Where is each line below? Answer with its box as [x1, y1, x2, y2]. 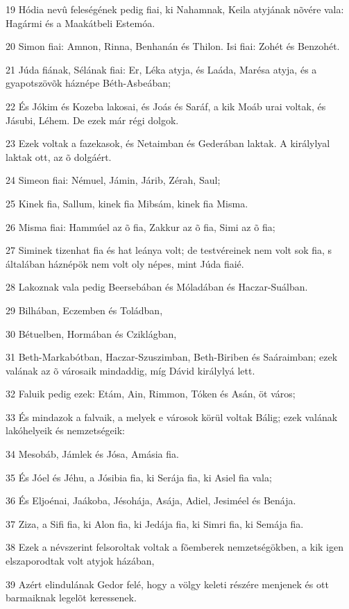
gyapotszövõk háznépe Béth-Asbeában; [6, 76, 171, 90]
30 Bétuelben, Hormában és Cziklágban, [6, 326, 177, 341]
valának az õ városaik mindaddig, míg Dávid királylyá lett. [6, 363, 255, 377]
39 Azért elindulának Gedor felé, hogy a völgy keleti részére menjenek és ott [6, 576, 329, 591]
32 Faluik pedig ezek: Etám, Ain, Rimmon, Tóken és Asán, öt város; [6, 386, 296, 401]
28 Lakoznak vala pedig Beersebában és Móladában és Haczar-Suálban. [6, 280, 308, 294]
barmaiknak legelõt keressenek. [6, 590, 137, 605]
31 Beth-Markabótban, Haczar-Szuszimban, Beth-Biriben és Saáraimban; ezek [6, 350, 338, 364]
